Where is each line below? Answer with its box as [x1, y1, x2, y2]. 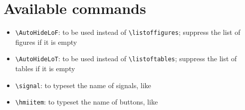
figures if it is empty [15, 36, 77, 47]
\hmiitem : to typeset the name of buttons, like [15, 97, 158, 107]
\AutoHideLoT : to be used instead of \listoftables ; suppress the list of [15, 53, 237, 64]
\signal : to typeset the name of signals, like [15, 80, 151, 90]
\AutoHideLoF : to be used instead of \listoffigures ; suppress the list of [15, 27, 241, 37]
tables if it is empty [15, 63, 75, 74]
